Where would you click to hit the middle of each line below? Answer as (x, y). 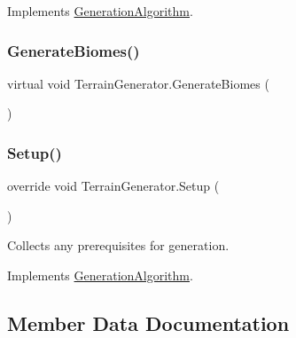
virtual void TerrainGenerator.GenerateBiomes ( (138, 83)
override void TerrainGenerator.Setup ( (113, 186)
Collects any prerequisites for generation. (118, 245)
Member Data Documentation (148, 322)
